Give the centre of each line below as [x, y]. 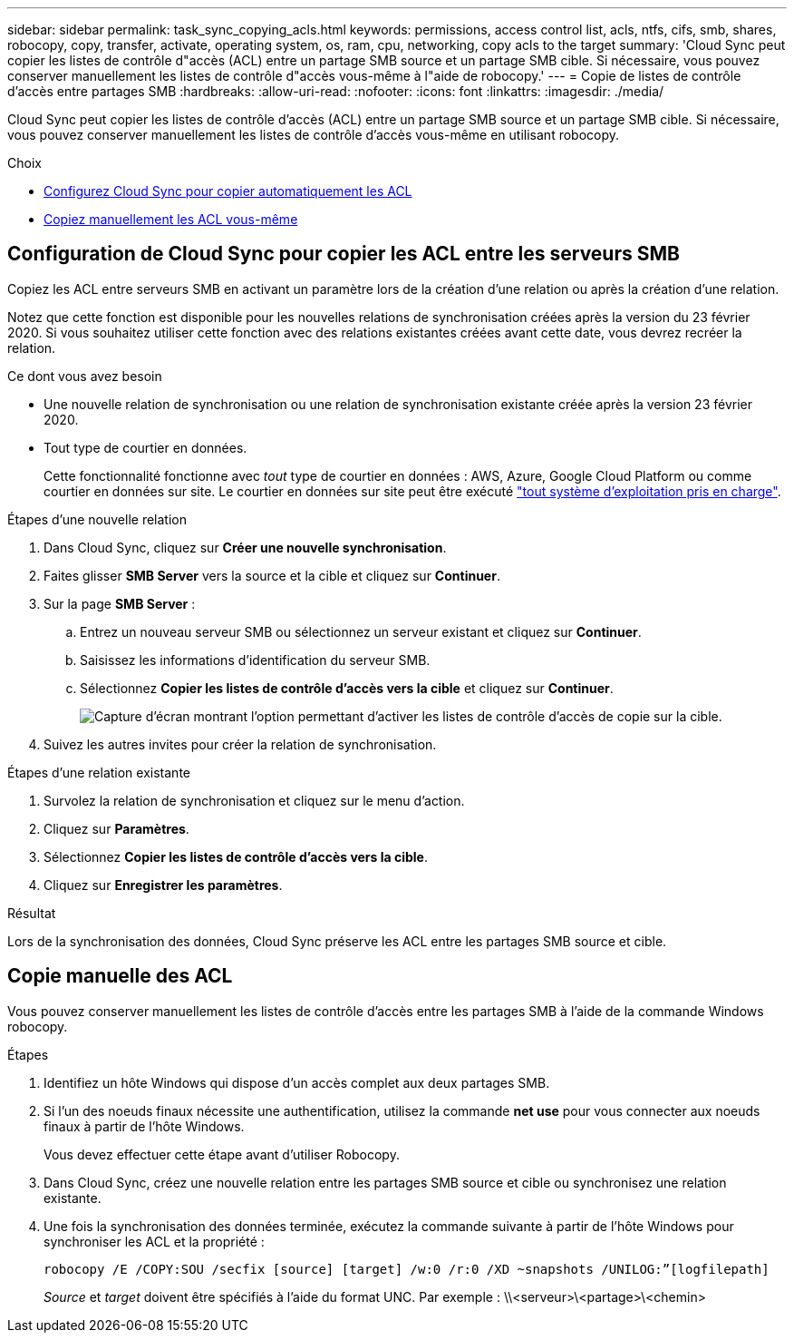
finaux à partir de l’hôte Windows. [144, 1126]
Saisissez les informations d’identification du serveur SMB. [255, 660]
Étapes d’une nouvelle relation [97, 519]
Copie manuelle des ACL [120, 976]
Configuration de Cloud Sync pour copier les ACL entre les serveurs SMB [344, 254]
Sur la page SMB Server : [120, 603]
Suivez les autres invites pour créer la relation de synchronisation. [240, 744]
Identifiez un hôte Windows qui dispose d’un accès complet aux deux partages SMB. [297, 1082]
